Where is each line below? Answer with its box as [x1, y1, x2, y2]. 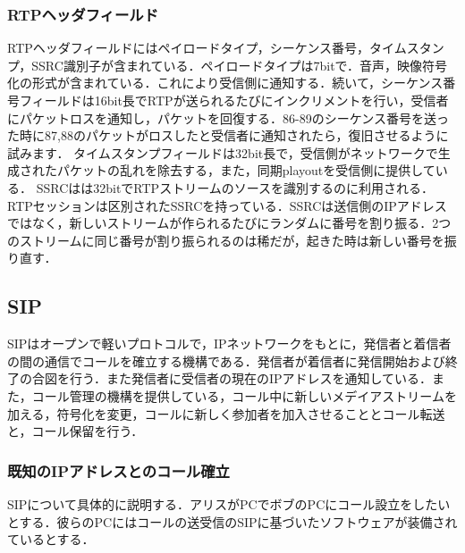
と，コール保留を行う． [7, 422, 144, 440]
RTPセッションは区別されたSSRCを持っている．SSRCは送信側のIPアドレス [7, 196, 447, 214]
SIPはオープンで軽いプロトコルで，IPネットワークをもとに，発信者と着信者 [7, 334, 452, 353]
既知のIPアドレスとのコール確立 [7, 459, 230, 482]
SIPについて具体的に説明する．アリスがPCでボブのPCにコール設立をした [7, 494, 438, 513]
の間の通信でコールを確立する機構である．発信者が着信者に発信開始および [7, 351, 445, 370]
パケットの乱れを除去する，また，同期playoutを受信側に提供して [56, 161, 435, 180]
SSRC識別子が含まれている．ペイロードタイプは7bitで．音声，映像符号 [31, 55, 448, 74]
